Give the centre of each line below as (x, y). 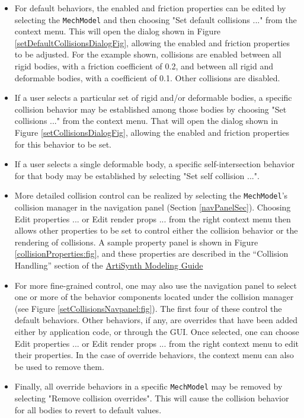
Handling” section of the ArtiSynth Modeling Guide (109, 265)
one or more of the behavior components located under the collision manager (154, 297)
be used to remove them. (59, 366)
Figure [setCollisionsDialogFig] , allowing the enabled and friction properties (152, 132)
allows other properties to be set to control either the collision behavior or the (156, 230)
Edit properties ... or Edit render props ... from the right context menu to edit (157, 343)
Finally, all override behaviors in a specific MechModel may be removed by (148, 386)
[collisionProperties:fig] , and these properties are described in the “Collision (151, 253)
